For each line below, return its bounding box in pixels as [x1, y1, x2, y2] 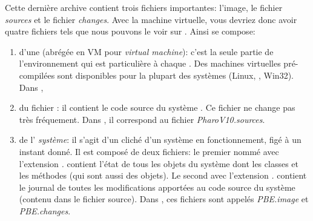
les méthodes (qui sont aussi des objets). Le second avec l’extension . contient [19, 169, 307, 182]
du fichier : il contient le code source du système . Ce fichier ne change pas [19, 101, 295, 114]
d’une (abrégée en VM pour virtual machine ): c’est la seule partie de [19, 45, 274, 58]
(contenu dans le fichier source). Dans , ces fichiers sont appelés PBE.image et [19, 193, 309, 205]
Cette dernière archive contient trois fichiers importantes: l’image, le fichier [5, 1, 283, 13]
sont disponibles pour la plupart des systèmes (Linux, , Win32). [57, 68, 294, 81]
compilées [19, 68, 55, 81]
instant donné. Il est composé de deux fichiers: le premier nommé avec [19, 145, 279, 157]
